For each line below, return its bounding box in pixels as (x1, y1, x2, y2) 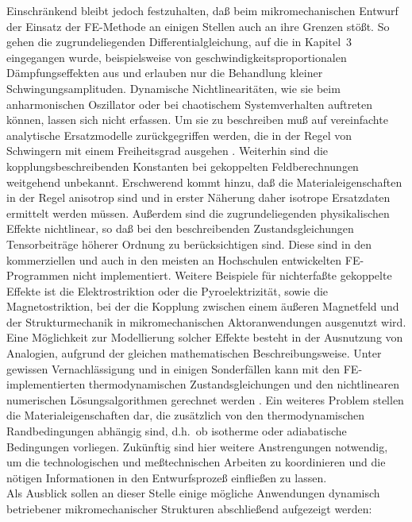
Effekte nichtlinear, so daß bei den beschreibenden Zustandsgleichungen (6, 220, 354, 237)
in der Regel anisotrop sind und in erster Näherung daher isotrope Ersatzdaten (6, 189, 391, 206)
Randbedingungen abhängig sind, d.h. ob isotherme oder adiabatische (6, 423, 347, 439)
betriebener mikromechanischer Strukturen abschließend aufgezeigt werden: (6, 501, 372, 516)
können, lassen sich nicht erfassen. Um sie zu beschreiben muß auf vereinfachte (6, 111, 388, 128)
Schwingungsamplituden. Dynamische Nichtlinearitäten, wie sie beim (6, 79, 341, 96)
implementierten (6, 376, 86, 392)
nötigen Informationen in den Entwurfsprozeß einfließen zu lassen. (6, 469, 327, 485)
